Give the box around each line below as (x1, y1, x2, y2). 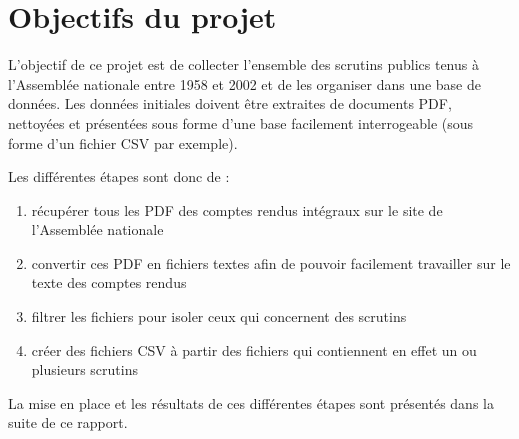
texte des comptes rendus (31, 272, 187, 293)
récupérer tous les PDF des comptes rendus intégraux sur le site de (31, 199, 443, 220)
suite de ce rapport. (8, 412, 128, 433)
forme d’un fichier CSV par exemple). (8, 132, 238, 153)
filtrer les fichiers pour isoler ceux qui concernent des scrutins (31, 306, 407, 327)
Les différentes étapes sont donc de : (8, 166, 230, 187)
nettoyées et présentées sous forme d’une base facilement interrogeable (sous (8, 112, 474, 133)
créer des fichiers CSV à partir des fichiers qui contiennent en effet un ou (31, 339, 477, 360)
